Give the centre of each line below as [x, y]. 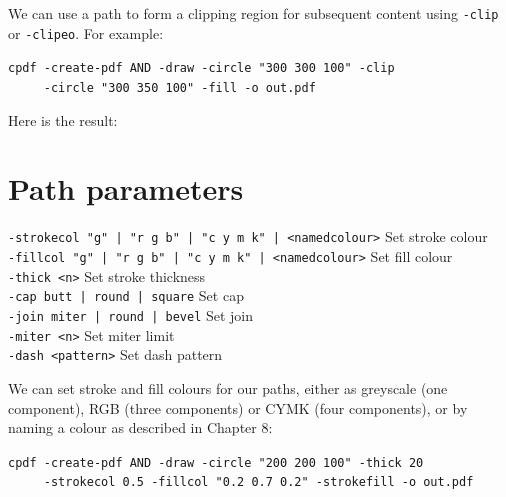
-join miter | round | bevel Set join [131, 314]
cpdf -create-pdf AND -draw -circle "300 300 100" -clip [201, 68]
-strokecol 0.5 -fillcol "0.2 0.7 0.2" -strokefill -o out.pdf [258, 482]
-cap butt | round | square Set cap [126, 295]
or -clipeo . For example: [86, 32]
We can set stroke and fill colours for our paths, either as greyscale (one [228, 387]
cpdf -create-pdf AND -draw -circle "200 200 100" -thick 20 [216, 462]
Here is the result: [63, 119]
